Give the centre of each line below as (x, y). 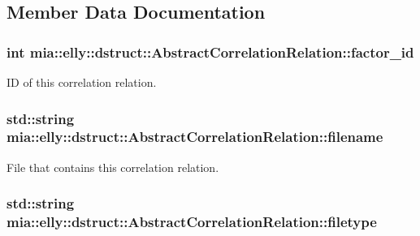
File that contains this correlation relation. (113, 167)
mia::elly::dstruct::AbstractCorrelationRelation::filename (195, 137)
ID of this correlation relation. (82, 82)
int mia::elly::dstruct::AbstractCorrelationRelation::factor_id (210, 51)
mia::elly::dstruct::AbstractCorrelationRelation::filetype (192, 222)
